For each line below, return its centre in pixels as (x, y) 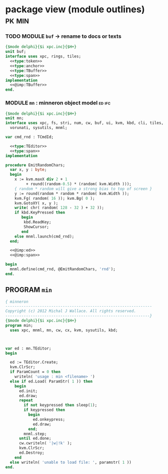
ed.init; (28, 391)
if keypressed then (45, 410)
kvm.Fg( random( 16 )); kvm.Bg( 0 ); (55, 198)
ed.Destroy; (31, 453)
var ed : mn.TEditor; (28, 348)
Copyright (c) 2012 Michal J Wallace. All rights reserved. (71, 311)
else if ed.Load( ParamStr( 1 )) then (51, 381)
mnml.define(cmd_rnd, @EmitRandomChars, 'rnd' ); (63, 269)
